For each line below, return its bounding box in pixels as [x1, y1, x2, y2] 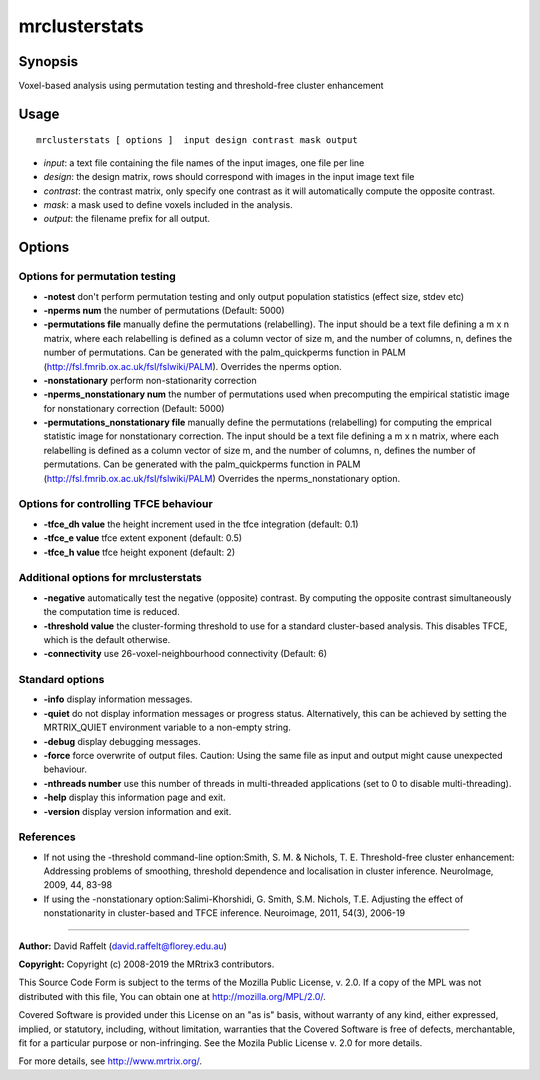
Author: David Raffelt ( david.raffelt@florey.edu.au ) [18, 940, 227, 952]
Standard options [18, 673, 105, 687]
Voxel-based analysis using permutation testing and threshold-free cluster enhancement [18, 80, 384, 92]
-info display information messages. [43, 693, 193, 705]
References [18, 830, 76, 844]
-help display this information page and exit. [43, 791, 226, 804]
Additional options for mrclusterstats [18, 571, 202, 585]
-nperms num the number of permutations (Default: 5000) [43, 304, 285, 316]
